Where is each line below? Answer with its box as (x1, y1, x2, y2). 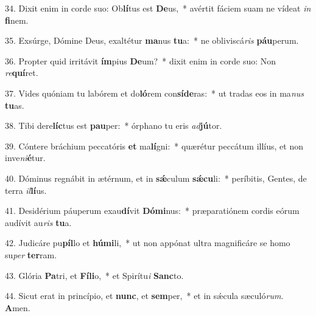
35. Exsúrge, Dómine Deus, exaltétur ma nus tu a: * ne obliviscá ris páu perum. (5, 34, 299, 47)
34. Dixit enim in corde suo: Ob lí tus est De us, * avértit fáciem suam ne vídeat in (5, 2, 311, 14)
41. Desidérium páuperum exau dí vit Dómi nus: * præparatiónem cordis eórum (5, 204, 300, 217)
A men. (5, 301, 30, 314)
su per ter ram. (5, 248, 57, 261)
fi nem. (5, 13, 29, 26)
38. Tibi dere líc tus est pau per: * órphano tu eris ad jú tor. (5, 119, 222, 132)
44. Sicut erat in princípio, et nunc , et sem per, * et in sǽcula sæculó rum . (5, 289, 284, 302)
